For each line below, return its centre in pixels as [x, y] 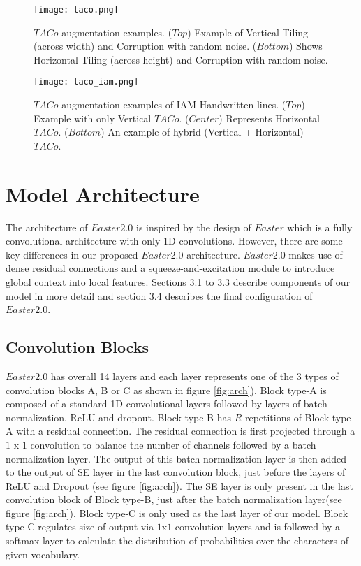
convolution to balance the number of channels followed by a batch [173, 444]
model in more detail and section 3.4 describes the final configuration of [159, 295]
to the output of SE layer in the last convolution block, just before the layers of [176, 472]
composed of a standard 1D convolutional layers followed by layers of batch [167, 404]
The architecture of [47, 227]
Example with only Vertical [93, 118]
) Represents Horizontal [269, 118]
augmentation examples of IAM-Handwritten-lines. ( [174, 104]
